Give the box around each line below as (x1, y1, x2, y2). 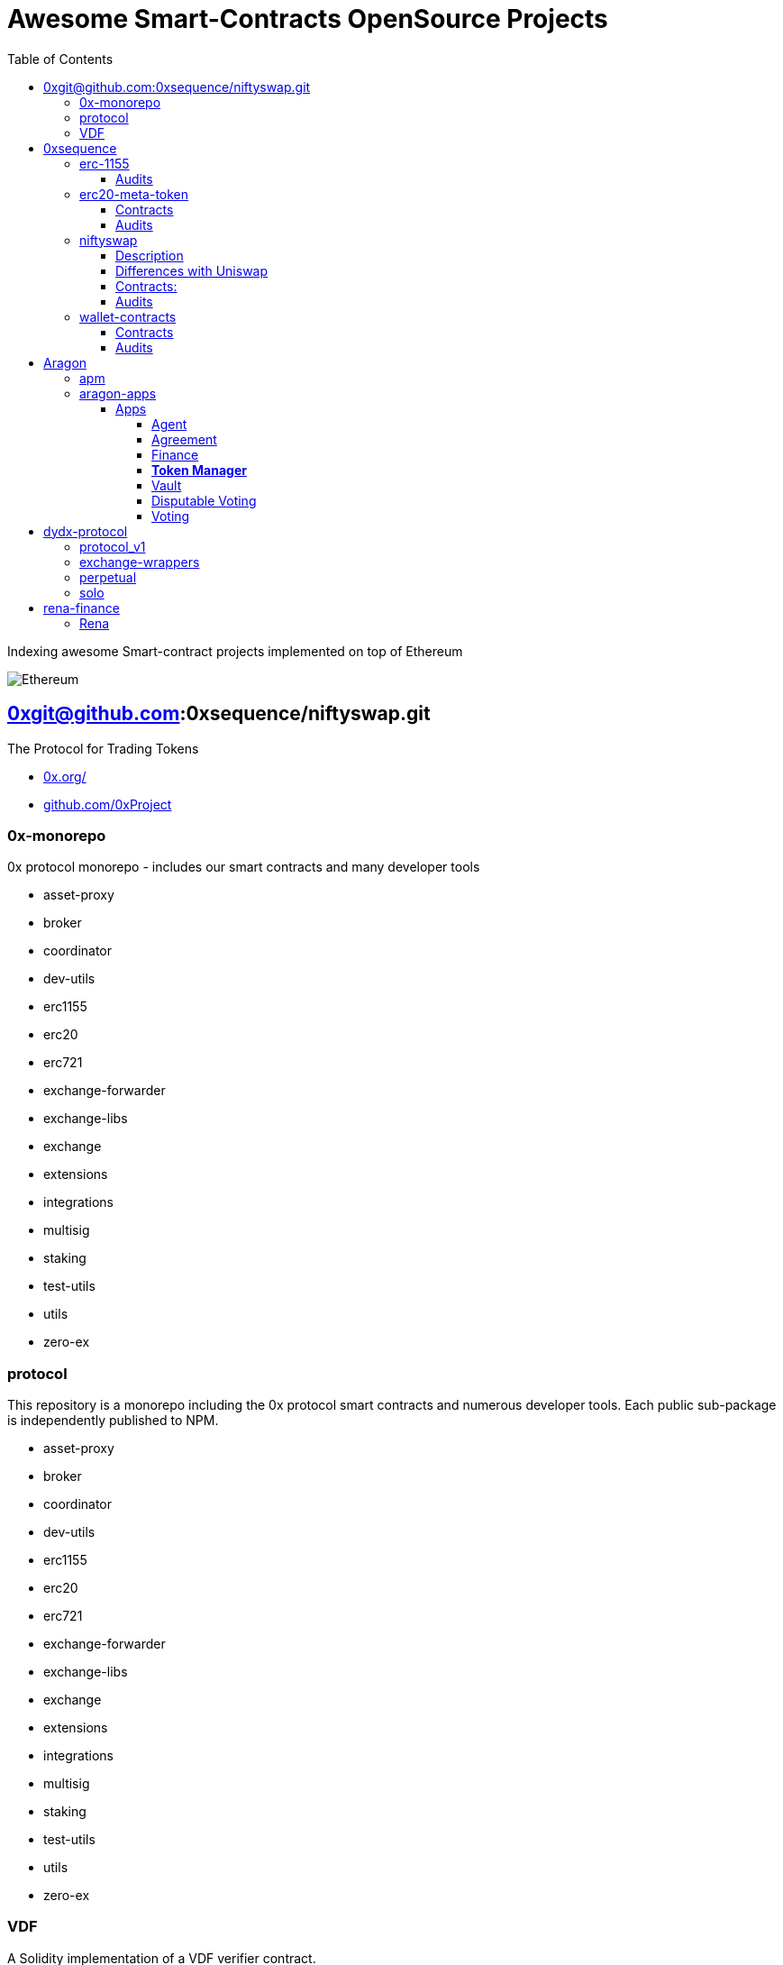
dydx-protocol (43, 523, 128, 539)
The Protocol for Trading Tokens (7, 740, 199, 756)
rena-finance (43, 599, 120, 616)
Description (115, 247, 184, 263)
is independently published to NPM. (7, 1412, 219, 1429)
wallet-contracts (79, 308, 177, 324)
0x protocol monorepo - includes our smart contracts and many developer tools (7, 859, 480, 875)
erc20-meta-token (79, 186, 189, 202)
